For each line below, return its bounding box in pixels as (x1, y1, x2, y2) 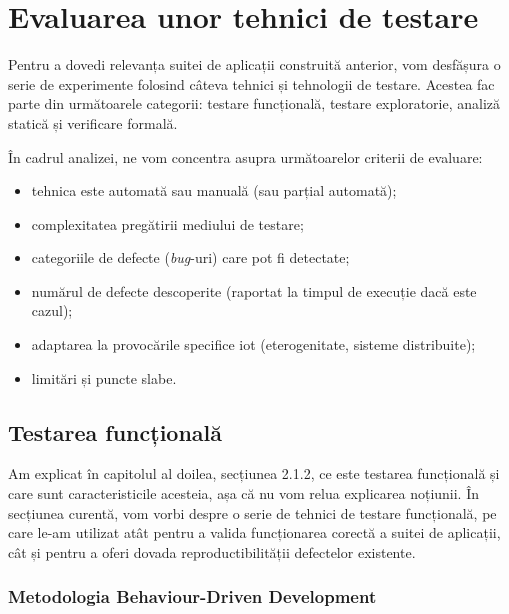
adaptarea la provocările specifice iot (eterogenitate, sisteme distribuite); (31, 334, 476, 355)
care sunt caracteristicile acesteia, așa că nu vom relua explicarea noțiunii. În (8, 483, 480, 504)
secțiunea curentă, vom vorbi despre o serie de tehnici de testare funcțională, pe (8, 502, 497, 523)
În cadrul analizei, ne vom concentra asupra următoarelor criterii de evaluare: (8, 146, 483, 167)
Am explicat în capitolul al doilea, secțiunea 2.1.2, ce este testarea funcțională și (8, 463, 500, 484)
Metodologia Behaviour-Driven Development (8, 584, 377, 609)
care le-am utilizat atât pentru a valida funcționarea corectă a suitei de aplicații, (8, 522, 501, 543)
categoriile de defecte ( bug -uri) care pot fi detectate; (31, 247, 350, 268)
